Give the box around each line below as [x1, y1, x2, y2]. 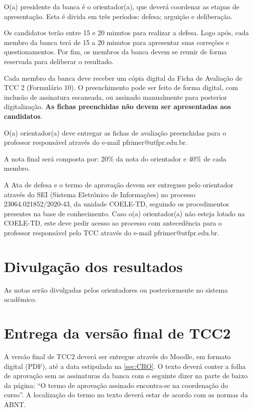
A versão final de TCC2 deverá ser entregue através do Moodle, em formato [4, 351, 231, 361]
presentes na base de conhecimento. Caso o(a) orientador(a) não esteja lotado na [4, 208, 245, 218]
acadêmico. [4, 294, 37, 304]
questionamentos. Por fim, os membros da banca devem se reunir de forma [4, 46, 227, 57]
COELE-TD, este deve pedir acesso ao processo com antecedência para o [4, 218, 222, 228]
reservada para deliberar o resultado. [4, 56, 114, 66]
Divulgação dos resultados [4, 256, 183, 276]
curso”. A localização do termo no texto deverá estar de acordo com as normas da [4, 389, 248, 400]
